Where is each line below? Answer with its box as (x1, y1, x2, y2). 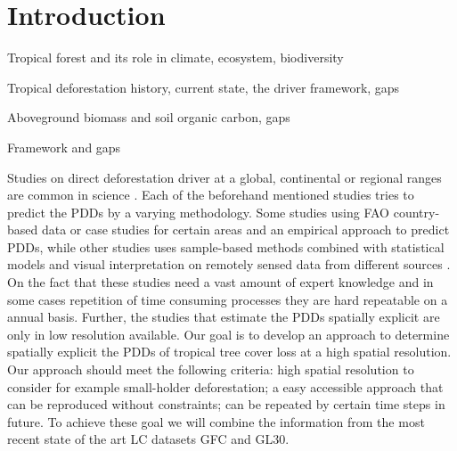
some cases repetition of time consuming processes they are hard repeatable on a (7, 290, 448, 308)
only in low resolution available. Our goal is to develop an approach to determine (7, 324, 450, 343)
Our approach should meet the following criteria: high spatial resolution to (7, 360, 414, 379)
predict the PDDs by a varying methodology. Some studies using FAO (7, 202, 389, 221)
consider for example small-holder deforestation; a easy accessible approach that (7, 377, 444, 396)
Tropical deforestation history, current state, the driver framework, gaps (7, 78, 400, 96)
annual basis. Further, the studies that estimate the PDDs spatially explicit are (7, 307, 440, 326)
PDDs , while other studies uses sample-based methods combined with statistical (7, 237, 445, 256)
